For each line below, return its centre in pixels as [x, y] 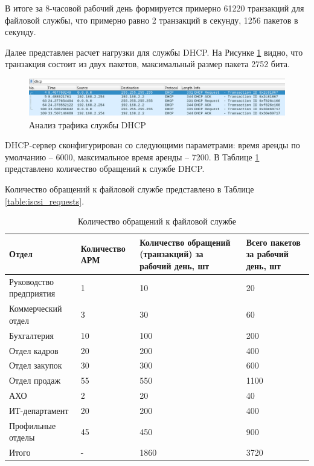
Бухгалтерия [32, 335]
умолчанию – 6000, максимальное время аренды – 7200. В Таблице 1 [132, 156]
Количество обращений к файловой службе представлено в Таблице [130, 189]
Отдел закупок [36, 365]
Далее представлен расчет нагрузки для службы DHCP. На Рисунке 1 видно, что [154, 52]
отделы [22, 437]
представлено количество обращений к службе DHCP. [105, 169]
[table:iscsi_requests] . [45, 201]
